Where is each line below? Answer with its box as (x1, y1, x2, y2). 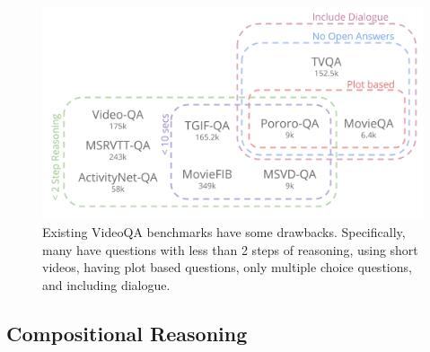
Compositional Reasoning (6, 319, 248, 347)
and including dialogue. (42, 275, 171, 294)
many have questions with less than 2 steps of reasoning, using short (42, 240, 418, 259)
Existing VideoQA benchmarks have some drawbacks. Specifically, (42, 223, 406, 242)
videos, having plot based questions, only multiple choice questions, (42, 258, 412, 277)
